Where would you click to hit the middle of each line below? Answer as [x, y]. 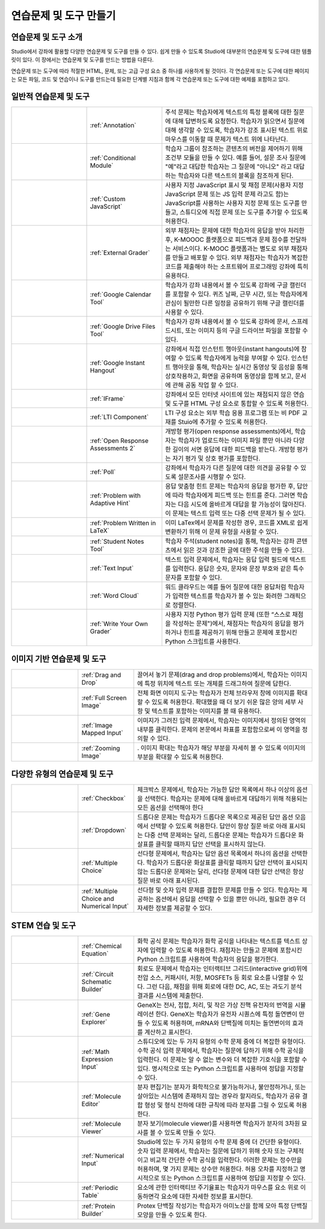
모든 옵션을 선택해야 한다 [170, 808]
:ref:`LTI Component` [119, 417]
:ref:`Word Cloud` [115, 596]
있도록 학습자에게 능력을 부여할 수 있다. [237, 358]
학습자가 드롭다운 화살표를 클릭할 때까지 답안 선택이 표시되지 [227, 863]
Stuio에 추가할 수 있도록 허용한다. [223, 422]
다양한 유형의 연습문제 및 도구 [62, 774]
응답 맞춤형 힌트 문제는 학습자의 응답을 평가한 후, [230, 486]
